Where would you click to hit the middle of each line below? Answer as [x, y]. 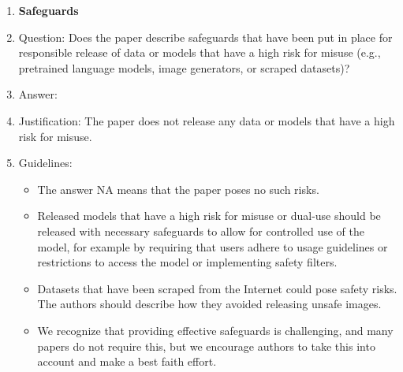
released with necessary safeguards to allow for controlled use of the [201, 231]
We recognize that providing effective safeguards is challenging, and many [215, 330]
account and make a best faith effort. [127, 361]
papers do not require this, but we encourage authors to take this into [206, 346]
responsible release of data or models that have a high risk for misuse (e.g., [200, 52]
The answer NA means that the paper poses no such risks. [178, 189]
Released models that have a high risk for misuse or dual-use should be [209, 216]
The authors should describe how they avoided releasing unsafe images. [209, 304]
